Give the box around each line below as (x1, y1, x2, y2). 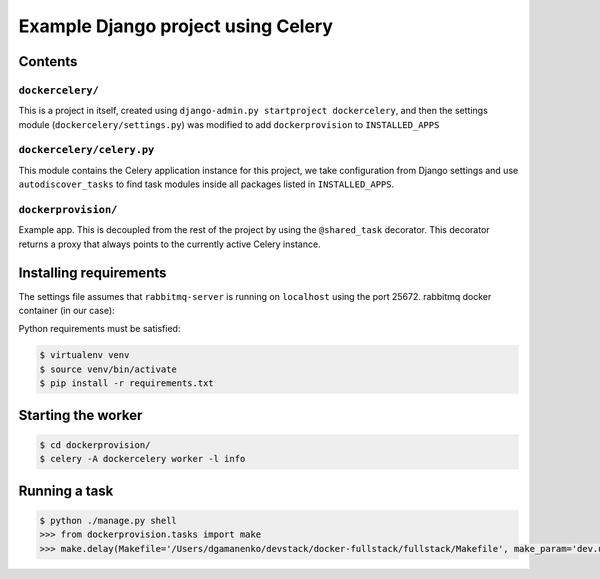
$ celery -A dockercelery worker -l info (39, 453, 246, 465)
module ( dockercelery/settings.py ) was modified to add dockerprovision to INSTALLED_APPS (18, 118, 440, 130)
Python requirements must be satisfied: (18, 323, 181, 335)
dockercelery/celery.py (18, 143, 155, 157)
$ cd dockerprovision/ (39, 439, 151, 450)
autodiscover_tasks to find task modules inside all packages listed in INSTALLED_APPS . (18, 178, 395, 190)
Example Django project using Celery (18, 15, 334, 37)
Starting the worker (18, 406, 143, 424)
